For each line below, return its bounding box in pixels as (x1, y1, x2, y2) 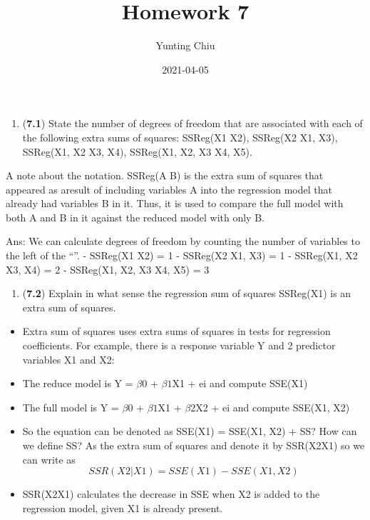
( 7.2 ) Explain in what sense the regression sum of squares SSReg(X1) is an (22, 286, 351, 301)
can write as (22, 451, 76, 466)
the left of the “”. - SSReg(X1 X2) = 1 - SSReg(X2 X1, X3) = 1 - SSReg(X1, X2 (6, 248, 358, 263)
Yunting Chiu (155, 38, 215, 53)
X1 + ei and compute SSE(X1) (172, 376, 308, 391)
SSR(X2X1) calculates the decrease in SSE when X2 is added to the (22, 486, 320, 501)
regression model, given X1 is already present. (22, 500, 223, 515)
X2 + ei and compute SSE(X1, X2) (195, 399, 350, 414)
